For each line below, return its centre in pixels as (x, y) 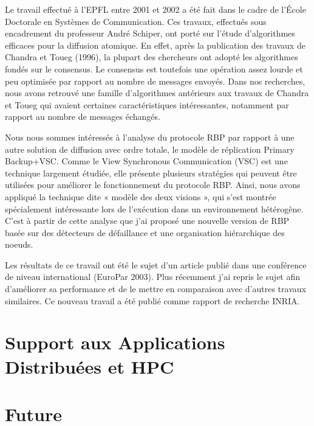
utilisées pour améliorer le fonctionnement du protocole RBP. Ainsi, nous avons (153, 185)
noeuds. (19, 244)
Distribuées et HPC (90, 366)
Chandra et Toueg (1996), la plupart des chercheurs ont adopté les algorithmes (152, 57)
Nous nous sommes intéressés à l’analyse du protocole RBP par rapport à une (150, 137)
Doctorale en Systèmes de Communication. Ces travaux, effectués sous (136, 21)
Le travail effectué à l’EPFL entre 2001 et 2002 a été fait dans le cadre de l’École (155, 9)
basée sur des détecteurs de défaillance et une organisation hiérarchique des (145, 232)
